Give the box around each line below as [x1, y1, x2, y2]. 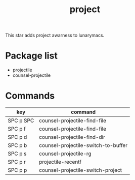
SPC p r [8, 159, 26, 166]
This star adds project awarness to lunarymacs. [5, 32, 105, 39]
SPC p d [8, 134, 27, 141]
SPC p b [8, 142, 27, 149]
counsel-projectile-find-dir [38, 134, 105, 141]
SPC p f [8, 126, 26, 133]
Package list [5, 50, 58, 62]
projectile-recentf [38, 159, 82, 166]
